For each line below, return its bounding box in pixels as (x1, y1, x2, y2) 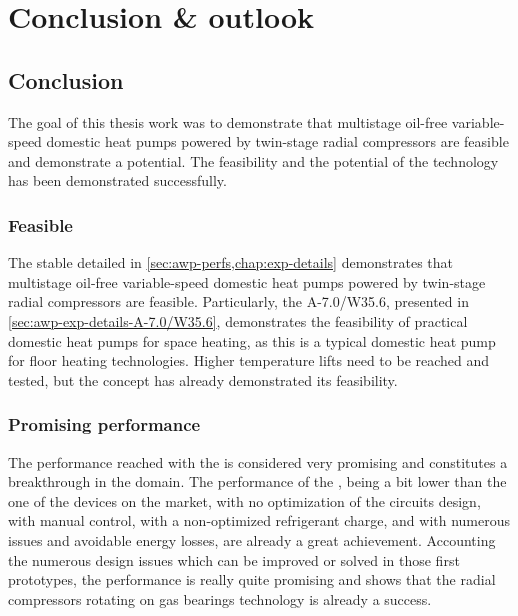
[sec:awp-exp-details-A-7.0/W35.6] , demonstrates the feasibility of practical (8, 310, 468, 331)
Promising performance (8, 412, 201, 437)
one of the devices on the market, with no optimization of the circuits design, (8, 490, 481, 511)
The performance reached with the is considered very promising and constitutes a (8, 451, 508, 472)
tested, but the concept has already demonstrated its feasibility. (8, 369, 398, 390)
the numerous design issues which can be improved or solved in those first (8, 549, 460, 570)
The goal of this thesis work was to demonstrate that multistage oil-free (8, 111, 448, 132)
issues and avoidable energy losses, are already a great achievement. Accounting (8, 529, 496, 550)
